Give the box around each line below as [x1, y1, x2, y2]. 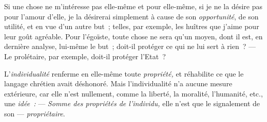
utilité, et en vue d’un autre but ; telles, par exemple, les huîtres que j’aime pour [4, 21, 259, 32]
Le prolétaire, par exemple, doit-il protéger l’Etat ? [4, 51, 166, 61]
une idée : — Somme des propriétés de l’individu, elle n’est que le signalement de [4, 98, 260, 109]
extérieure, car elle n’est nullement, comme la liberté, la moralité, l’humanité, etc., [4, 88, 263, 99]
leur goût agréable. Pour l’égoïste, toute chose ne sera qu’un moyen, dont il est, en [4, 31, 263, 41]
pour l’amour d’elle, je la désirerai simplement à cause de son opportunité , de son [4, 11, 259, 21]
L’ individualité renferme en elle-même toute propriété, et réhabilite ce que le [4, 68, 244, 79]
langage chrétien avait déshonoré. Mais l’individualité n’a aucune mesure [4, 78, 233, 89]
